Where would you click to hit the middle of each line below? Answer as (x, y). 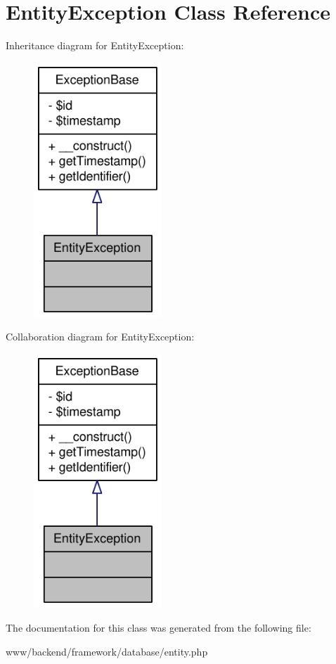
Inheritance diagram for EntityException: (95, 45)
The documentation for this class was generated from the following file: (159, 628)
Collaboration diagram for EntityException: (100, 337)
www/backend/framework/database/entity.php (107, 651)
